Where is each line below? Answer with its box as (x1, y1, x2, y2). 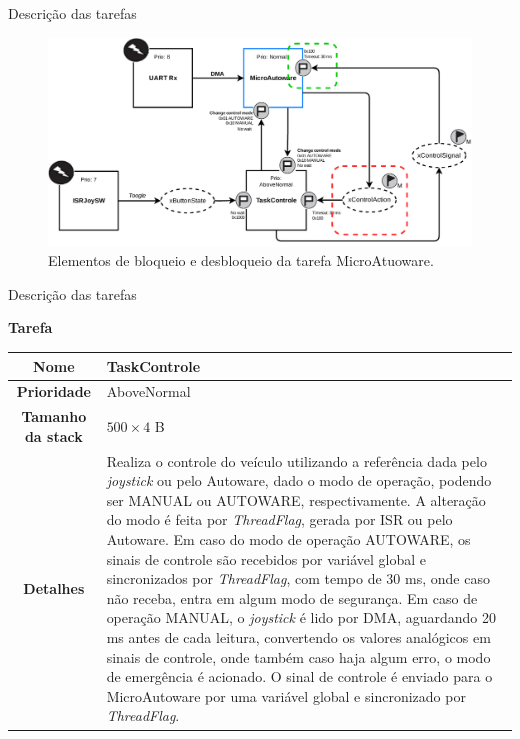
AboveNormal (106, 381, 191, 402)
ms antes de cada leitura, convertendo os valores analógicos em (106, 627, 491, 648)
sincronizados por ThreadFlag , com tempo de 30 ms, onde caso (106, 568, 490, 589)
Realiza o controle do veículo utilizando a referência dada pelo (106, 450, 487, 471)
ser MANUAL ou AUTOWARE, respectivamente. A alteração (106, 489, 486, 510)
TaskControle (106, 355, 201, 376)
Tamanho (21, 406, 87, 427)
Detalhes (23, 578, 85, 599)
